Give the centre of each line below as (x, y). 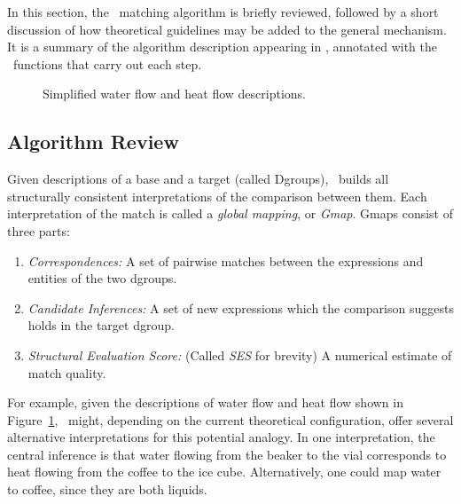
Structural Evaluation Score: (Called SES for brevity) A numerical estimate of (240, 354)
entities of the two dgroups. (102, 278)
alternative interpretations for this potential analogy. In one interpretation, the (221, 437)
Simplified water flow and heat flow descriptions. (174, 94)
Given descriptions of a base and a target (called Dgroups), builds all (198, 179)
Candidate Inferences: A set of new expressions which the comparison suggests (241, 307)
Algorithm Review (93, 142)
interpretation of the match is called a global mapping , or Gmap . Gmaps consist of (230, 213)
